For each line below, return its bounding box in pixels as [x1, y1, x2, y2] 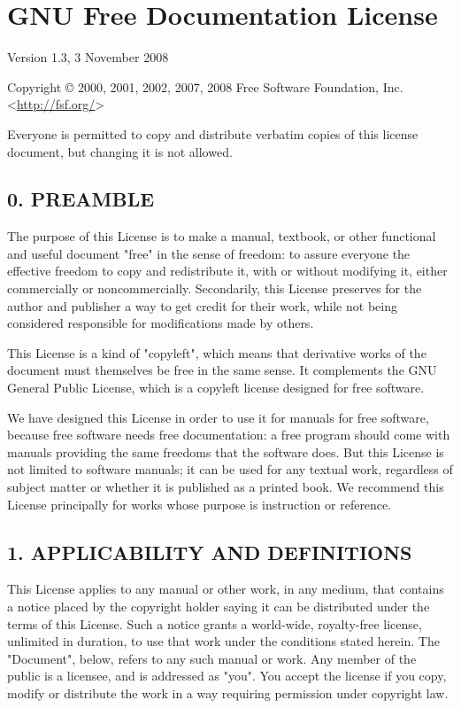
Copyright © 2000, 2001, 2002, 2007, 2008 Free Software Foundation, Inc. [7, 77, 403, 96]
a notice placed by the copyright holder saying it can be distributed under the [7, 597, 430, 615]
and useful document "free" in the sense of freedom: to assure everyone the [7, 244, 411, 262]
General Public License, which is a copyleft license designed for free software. [7, 378, 425, 397]
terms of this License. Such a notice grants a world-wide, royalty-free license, [7, 614, 422, 633]
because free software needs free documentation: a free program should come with [7, 425, 450, 444]
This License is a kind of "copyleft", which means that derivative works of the [7, 343, 426, 362]
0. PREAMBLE [7, 185, 155, 213]
